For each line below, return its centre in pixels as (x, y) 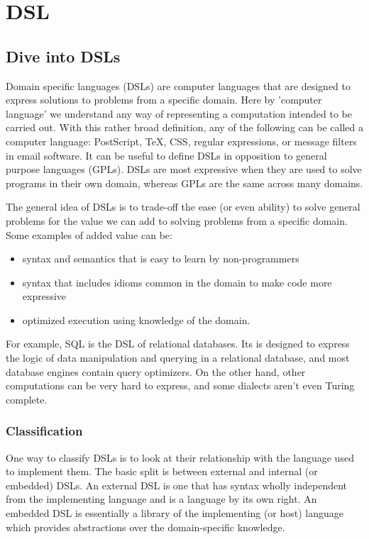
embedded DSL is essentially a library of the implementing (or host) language (175, 513)
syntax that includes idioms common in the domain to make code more (177, 282)
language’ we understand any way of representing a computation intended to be (179, 113)
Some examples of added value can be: (89, 234)
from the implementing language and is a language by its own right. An (161, 499)
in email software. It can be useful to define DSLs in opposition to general (166, 155)
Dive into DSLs (63, 56)
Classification (44, 431)
